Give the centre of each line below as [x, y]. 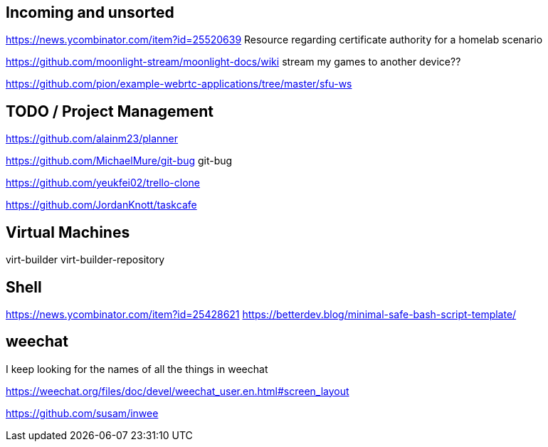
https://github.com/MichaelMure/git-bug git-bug [119, 161]
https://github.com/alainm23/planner [92, 139]
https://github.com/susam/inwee [82, 413]
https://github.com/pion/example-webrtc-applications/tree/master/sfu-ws [179, 84]
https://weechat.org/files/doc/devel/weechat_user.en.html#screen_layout [178, 391]
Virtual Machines [68, 232]
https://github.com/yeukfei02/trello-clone [103, 183]
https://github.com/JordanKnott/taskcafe [101, 205]
